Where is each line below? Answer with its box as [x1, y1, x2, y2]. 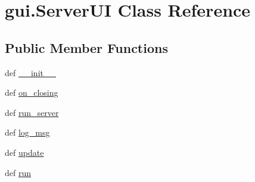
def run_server [5, 106, 59, 118]
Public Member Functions [5, 38, 168, 57]
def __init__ [5, 66, 56, 79]
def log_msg [5, 126, 50, 139]
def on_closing [5, 86, 58, 99]
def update [5, 146, 44, 158]
